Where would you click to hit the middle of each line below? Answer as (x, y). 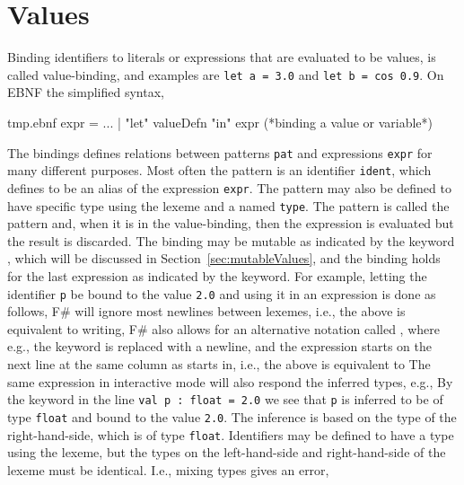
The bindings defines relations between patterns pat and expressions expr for (220, 152)
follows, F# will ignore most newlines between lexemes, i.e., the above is (206, 311)
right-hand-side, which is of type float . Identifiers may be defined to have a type (231, 434)
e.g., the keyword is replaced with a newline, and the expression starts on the (220, 346)
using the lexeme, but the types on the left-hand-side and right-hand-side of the (227, 452)
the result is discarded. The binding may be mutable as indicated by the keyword (231, 240)
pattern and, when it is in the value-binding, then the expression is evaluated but (231, 223)
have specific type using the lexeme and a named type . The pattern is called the (228, 205)
